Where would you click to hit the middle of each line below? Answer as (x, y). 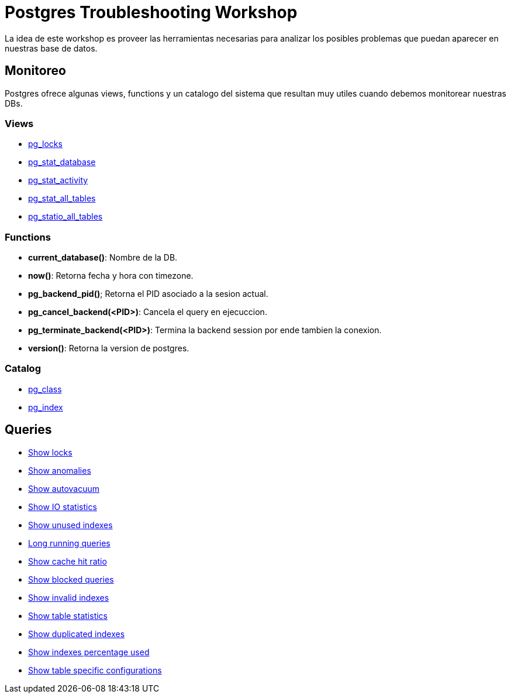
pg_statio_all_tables (65, 217)
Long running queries (69, 543)
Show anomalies (60, 470)
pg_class (45, 389)
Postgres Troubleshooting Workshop (151, 12)
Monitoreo (35, 71)
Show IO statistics (63, 507)
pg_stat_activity (58, 180)
